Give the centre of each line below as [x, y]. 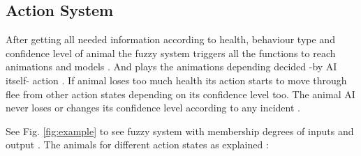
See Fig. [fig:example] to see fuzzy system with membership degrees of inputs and [180, 131]
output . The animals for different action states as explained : [137, 145]
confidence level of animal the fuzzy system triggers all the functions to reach [171, 53]
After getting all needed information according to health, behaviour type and [170, 39]
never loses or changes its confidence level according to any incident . [153, 108]
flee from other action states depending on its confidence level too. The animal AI [180, 94]
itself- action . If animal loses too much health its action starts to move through [176, 80]
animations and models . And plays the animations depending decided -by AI [171, 67]
